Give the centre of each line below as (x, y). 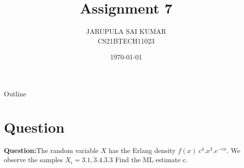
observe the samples (33, 160)
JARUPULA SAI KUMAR (126, 31)
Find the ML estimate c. (151, 160)
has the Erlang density (142, 150)
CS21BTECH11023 (126, 40)
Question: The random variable (51, 150)
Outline (15, 93)
